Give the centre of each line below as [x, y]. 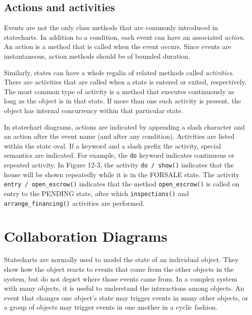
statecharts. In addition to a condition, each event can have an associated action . [125, 37]
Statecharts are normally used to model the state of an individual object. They [121, 259]
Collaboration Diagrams [86, 236]
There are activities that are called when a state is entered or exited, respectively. [125, 82]
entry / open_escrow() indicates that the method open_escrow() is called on [122, 184]
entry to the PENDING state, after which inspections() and [96, 193]
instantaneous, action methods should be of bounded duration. [97, 56]
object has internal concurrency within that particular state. [94, 110]
